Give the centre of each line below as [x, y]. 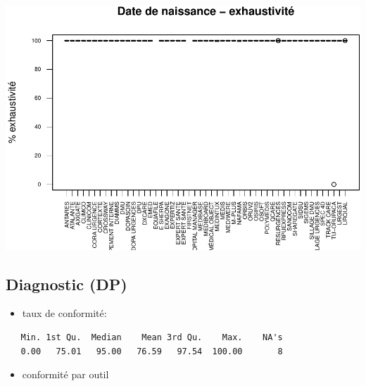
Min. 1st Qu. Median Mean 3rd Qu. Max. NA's [152, 338]
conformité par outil [65, 374]
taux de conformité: [64, 313]
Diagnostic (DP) [67, 284]
